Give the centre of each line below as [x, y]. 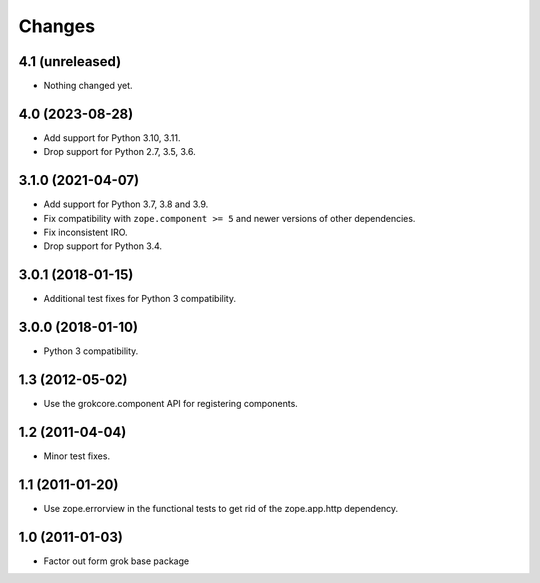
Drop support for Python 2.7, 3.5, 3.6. [119, 152]
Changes [56, 26]
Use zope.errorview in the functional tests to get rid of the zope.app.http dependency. [221, 508]
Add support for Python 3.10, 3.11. [112, 137]
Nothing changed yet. [88, 86]
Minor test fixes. [76, 456]
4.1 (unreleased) [70, 61]
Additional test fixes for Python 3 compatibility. [140, 299]
